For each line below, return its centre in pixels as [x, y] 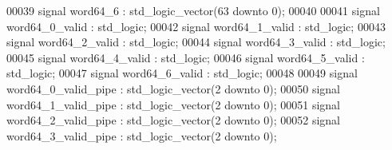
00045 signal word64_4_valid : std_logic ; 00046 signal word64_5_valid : [186, 57]
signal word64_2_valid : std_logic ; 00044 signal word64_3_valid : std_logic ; [196, 42]
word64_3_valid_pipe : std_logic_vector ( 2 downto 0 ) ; [142, 135]
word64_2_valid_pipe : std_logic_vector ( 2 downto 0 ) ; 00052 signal [174, 120]
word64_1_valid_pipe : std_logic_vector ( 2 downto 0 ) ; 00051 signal [174, 104]
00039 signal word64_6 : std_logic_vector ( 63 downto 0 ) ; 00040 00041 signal [193, 10]
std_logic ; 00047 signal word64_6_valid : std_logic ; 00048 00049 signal [182, 73]
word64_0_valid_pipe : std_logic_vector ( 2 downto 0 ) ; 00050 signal [174, 88]
